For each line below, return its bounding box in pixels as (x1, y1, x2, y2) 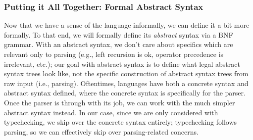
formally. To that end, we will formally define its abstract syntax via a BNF (4, 29, 233, 40)
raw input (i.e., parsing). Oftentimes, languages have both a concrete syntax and (4, 78, 249, 88)
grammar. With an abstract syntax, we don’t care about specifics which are (4, 39, 233, 49)
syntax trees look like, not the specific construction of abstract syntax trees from (4, 68, 249, 79)
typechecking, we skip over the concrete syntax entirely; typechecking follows (4, 117, 237, 127)
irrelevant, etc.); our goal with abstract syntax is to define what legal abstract (4, 58, 240, 69)
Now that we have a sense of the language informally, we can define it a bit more (4, 20, 250, 30)
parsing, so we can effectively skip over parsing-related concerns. (4, 126, 199, 137)
